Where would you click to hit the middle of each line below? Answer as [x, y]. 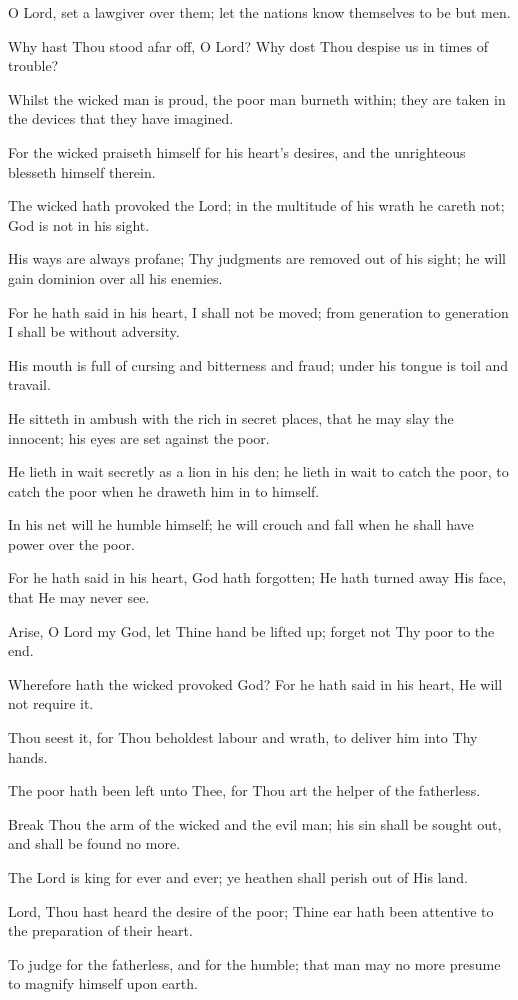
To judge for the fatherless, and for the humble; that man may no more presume [254, 963]
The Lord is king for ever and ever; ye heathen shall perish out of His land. [238, 877]
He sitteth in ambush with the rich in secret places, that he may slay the [231, 417]
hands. [28, 756]
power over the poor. [71, 543]
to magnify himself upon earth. [103, 983]
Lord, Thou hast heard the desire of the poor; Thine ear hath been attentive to [251, 910]
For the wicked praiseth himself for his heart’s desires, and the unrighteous [237, 151]
